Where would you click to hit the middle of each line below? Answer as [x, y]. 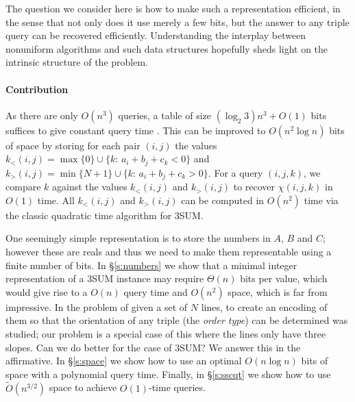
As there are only [42, 115]
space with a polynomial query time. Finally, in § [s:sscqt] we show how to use [168, 374]
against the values [89, 187]
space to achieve [83, 387]
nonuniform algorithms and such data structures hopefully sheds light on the [167, 48]
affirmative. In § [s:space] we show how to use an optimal [124, 361]
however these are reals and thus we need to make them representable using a [169, 252]
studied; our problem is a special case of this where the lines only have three [166, 334]
